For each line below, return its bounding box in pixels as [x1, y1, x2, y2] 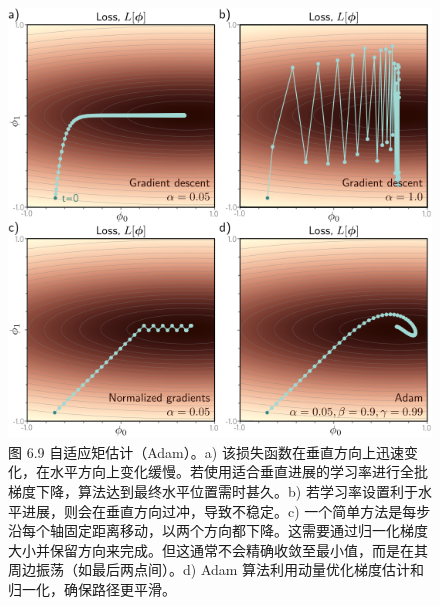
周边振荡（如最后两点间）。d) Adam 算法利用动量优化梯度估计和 [8, 559, 425, 580]
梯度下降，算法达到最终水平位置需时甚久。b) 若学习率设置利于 [8, 480, 418, 501]
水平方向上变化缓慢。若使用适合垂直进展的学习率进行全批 [49, 461, 428, 482]
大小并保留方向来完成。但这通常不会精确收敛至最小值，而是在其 [8, 539, 428, 560]
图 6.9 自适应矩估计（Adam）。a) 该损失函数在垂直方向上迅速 [8, 441, 404, 462]
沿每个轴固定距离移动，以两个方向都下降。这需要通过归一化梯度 [8, 520, 428, 541]
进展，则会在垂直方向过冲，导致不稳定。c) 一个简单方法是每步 [21, 500, 431, 521]
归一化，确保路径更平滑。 [8, 578, 176, 599]
